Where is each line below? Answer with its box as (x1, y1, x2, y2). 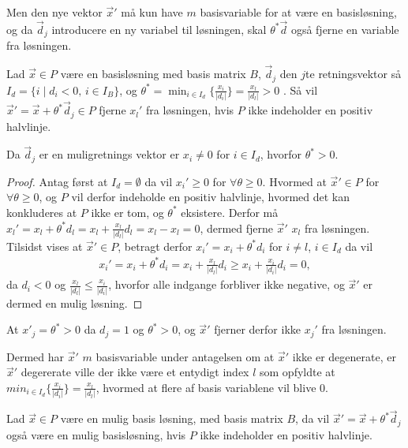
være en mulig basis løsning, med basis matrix (60, 410, 283, 427)
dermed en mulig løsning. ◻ (6, 294, 143, 311)
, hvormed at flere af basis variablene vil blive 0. (95, 379, 328, 395)
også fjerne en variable (290, 21, 399, 37)
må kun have (121, 4, 183, 20)
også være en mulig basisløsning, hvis (6, 426, 186, 442)
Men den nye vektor (6, 4, 103, 20)
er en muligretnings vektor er (39, 146, 180, 162)
